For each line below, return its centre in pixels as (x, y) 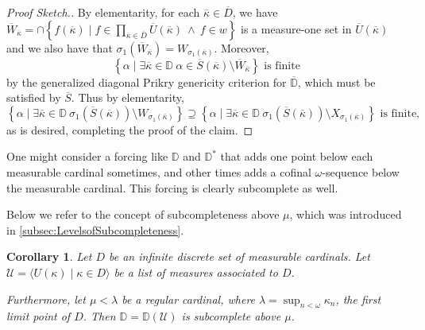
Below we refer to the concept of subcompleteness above (143, 214)
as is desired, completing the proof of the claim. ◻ (130, 129)
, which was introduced (346, 214)
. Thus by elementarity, (127, 97)
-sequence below (361, 171)
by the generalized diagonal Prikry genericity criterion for (147, 82)
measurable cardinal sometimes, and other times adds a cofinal (159, 171)
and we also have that (60, 47)
